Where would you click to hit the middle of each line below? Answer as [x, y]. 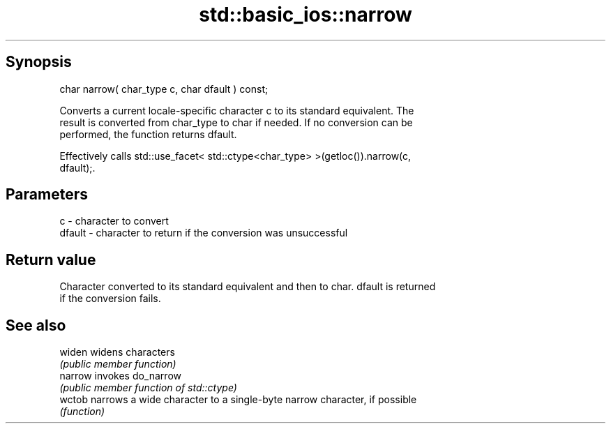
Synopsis [39, 62]
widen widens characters [117, 352]
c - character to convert [114, 221]
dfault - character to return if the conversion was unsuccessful [204, 233]
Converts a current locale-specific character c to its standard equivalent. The [237, 110]
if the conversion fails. [110, 299]
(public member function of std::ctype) [148, 388]
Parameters [47, 195]
